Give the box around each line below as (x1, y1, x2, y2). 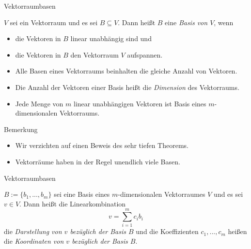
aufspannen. (127, 49, 163, 59)
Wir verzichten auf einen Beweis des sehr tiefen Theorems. (15, 140, 189, 150)
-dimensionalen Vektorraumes (118, 189, 205, 199)
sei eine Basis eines (54, 189, 110, 199)
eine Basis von (165, 17, 208, 27)
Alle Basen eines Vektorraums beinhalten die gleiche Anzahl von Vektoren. (15, 66, 237, 76)
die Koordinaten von (4, 236, 64, 246)
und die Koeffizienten (136, 226, 199, 236)
